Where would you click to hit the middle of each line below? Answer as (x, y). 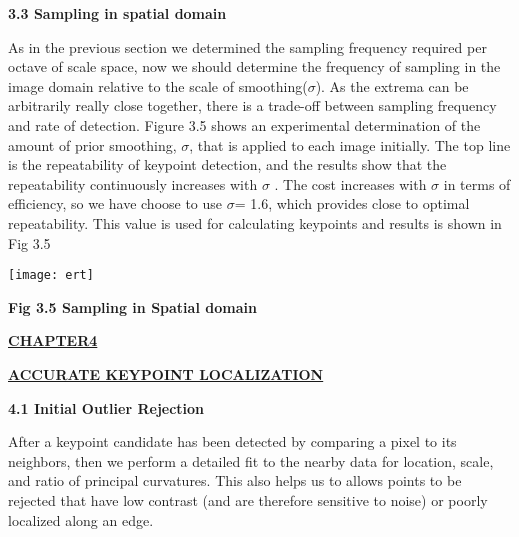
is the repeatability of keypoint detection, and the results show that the (227, 164)
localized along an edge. (81, 519)
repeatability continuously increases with (133, 183)
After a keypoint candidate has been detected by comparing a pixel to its (232, 441)
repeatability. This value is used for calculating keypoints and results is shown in (255, 222)
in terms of (477, 183)
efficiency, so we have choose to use (115, 203)
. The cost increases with (350, 183)
